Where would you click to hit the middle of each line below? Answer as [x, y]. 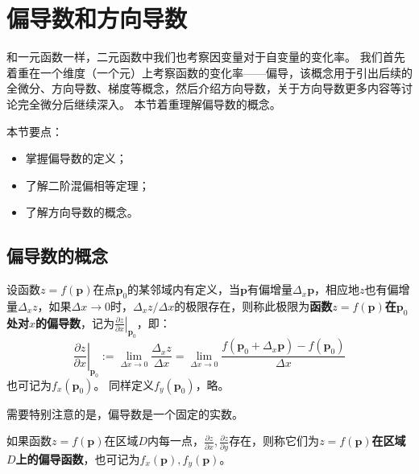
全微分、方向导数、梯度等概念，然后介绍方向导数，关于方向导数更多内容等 [204, 88]
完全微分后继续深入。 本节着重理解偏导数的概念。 [149, 103]
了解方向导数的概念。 [82, 212]
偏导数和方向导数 [97, 18]
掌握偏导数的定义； [76, 158]
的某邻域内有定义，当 [184, 289]
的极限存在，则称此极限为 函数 [253, 305]
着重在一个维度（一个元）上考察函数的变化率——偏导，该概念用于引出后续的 [209, 72]
